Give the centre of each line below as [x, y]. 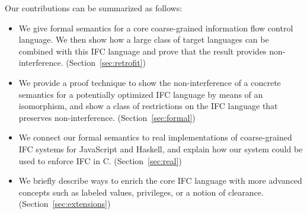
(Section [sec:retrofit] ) [106, 63]
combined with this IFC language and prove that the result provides [143, 51]
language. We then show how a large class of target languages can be [144, 39]
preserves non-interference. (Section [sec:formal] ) [107, 117]
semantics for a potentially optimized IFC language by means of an [141, 94]
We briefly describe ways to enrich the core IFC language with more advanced [160, 181]
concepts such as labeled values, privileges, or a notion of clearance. [141, 192]
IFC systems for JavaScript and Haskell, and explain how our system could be [161, 148]
